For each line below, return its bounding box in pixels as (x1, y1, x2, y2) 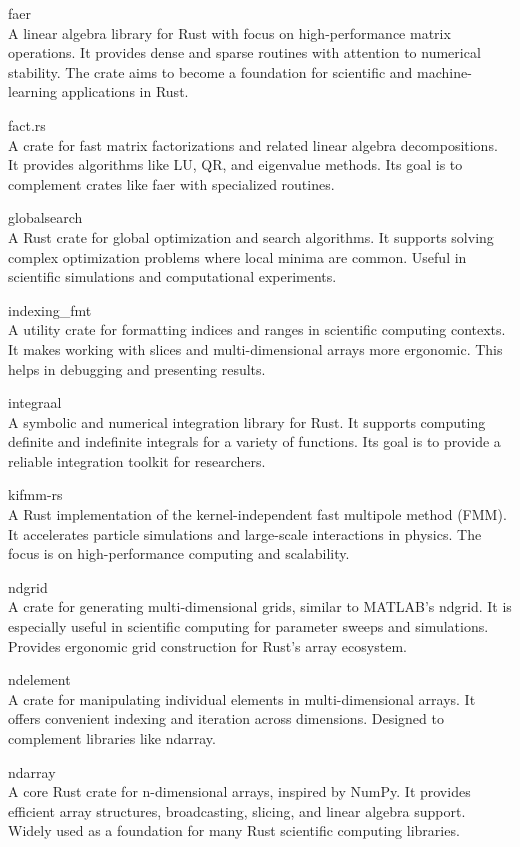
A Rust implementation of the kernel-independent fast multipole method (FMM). (8, 504, 507, 525)
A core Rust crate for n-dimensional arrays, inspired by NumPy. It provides (8, 781, 471, 802)
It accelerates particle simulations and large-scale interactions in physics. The (8, 523, 482, 544)
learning (8, 81, 58, 102)
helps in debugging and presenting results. (8, 358, 266, 379)
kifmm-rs (8, 484, 63, 505)
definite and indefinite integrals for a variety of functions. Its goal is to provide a (8, 431, 501, 452)
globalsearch (8, 207, 83, 228)
